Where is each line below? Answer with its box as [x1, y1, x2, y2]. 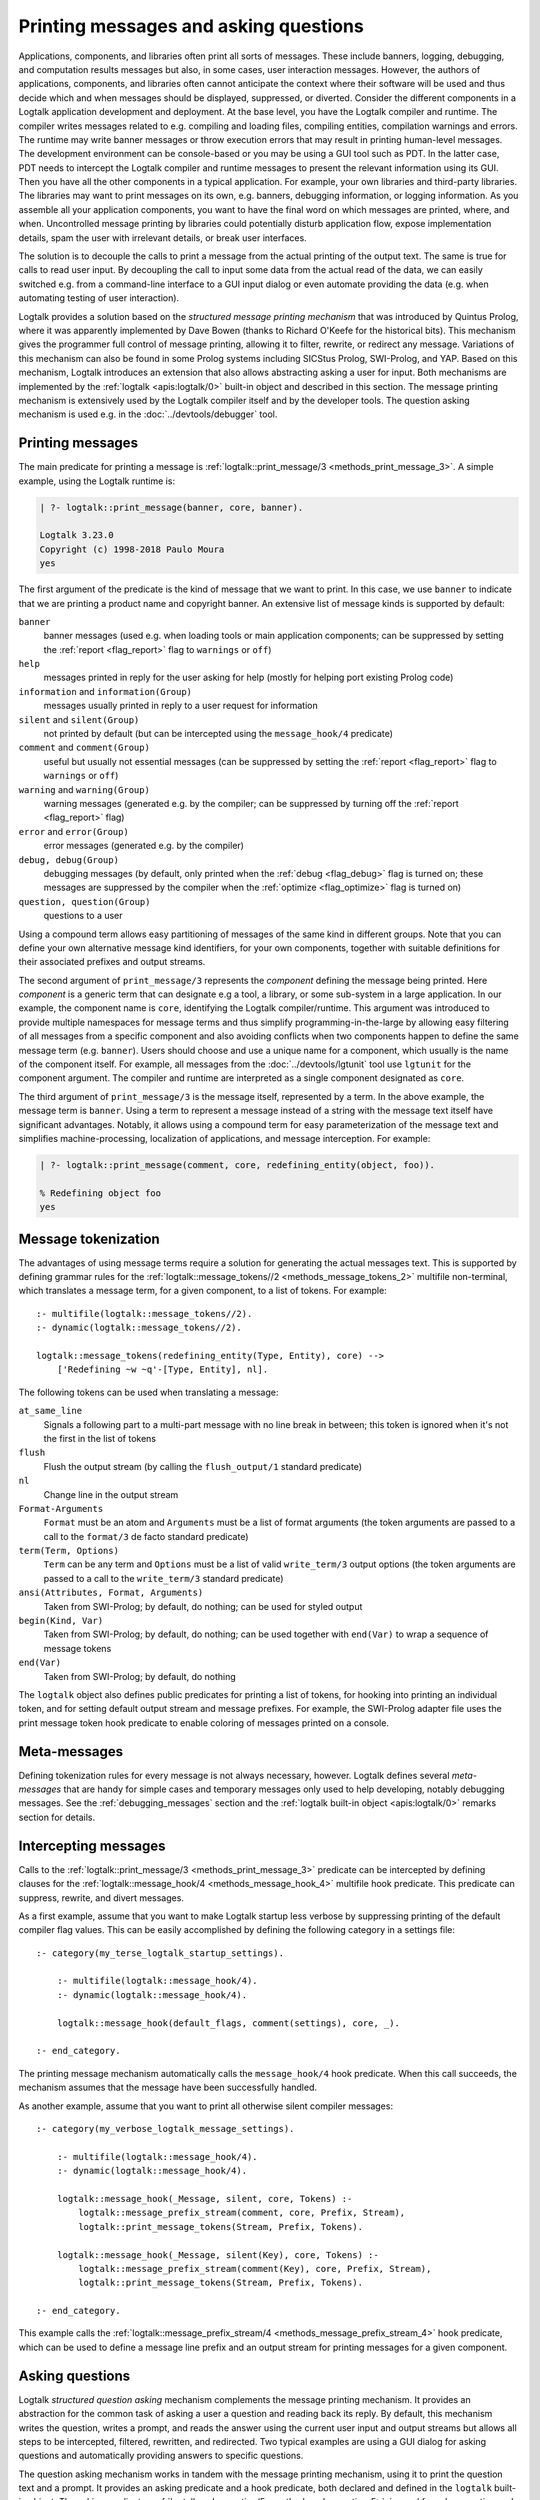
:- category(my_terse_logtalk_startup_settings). [36, 1947, 285, 1959]
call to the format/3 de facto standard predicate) [43, 1530, 249, 1542]
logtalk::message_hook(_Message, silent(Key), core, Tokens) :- [56, 2249, 379, 2260]
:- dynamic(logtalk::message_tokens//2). [36, 1322, 242, 1334]
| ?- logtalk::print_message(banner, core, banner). [39, 501, 304, 513]
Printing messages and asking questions [18, 15, 364, 37]
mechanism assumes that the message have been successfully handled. [18, 2081, 318, 2094]
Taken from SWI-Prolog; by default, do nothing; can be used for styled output [43, 1600, 363, 1612]
